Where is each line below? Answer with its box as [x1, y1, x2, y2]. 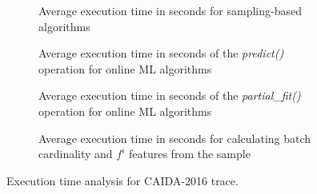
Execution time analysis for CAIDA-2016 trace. [6, 172, 239, 188]
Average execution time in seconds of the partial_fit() [38, 87, 301, 104]
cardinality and [38, 145, 113, 162]
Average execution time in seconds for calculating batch [38, 129, 311, 146]
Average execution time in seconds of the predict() [38, 45, 284, 61]
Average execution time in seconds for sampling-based [38, 2, 302, 18]
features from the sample [129, 145, 251, 162]
